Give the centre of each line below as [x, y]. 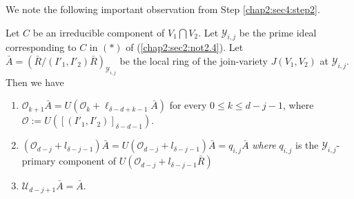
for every [188, 105]
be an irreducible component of [99, 32]
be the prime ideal [278, 32]
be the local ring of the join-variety [194, 60]
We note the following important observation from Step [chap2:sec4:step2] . [163, 9]
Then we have [35, 82]
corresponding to [41, 47]
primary [39, 161]
